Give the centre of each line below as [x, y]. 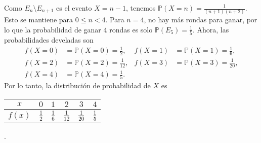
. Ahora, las [211, 29]
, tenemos [141, 8]
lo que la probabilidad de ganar [53, 29]
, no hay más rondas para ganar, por [201, 20]
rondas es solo [131, 29]
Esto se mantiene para [39, 20]
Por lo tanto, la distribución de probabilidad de [77, 85]
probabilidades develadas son [49, 40]
